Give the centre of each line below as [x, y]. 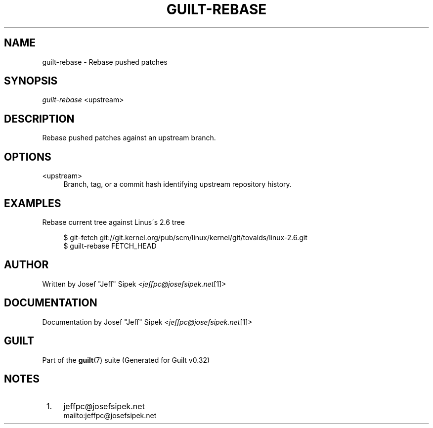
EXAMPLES [33, 203]
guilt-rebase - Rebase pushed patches [105, 62]
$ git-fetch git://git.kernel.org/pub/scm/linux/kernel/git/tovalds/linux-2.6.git [185, 237]
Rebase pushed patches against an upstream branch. [129, 138]
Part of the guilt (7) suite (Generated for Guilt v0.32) [126, 360]
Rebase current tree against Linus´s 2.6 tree [113, 222]
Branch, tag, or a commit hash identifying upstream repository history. [177, 184]
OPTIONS [28, 157]
